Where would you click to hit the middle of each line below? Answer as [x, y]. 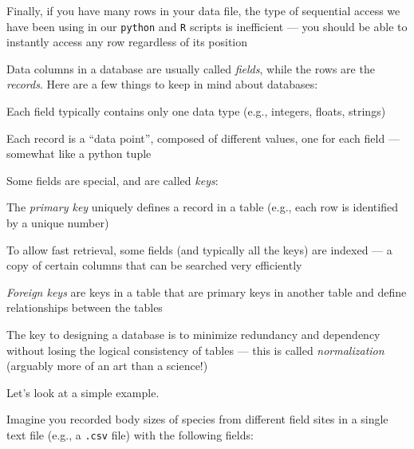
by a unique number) [58, 223]
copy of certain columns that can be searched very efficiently [154, 265]
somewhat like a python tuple [79, 154]
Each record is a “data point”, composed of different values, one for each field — [203, 138]
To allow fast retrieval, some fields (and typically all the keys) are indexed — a [199, 249]
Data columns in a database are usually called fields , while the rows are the [191, 68]
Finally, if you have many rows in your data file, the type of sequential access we [203, 10]
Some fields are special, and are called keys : [112, 180]
